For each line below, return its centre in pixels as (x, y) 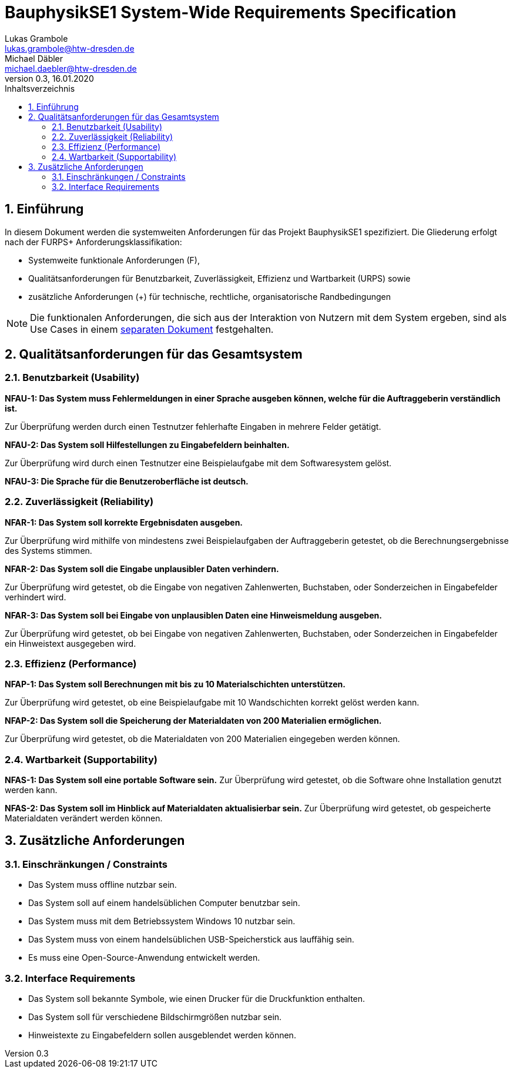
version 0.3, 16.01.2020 (49, 78)
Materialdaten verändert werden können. (84, 818)
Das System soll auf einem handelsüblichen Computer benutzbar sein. (164, 903)
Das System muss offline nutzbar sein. (103, 885)
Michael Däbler (34, 58)
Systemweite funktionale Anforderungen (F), (114, 260)
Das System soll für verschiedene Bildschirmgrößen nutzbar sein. (155, 1017)
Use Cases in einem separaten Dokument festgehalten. (152, 329)
